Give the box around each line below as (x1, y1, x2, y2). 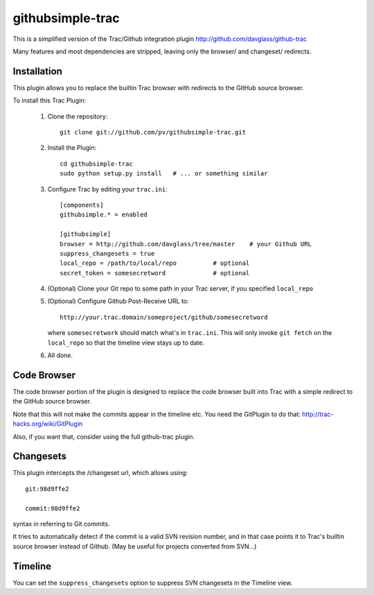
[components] (60, 201, 104, 209)
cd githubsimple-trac (60, 159, 133, 168)
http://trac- (302, 410, 334, 418)
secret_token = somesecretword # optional (60, 269, 250, 277)
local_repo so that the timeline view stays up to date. (47, 338, 204, 347)
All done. (47, 351, 73, 360)
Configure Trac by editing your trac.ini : (47, 184, 168, 193)
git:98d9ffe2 (25, 485, 69, 492)
